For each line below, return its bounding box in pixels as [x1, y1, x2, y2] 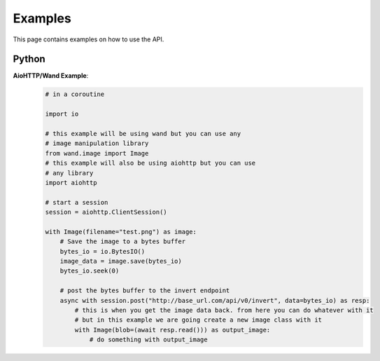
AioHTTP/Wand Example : [13, 71, 89, 80]
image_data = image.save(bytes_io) [59, 257, 182, 266]
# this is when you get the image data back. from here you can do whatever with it [74, 306, 374, 315]
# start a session [45, 198, 108, 206]
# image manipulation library [45, 139, 149, 147]
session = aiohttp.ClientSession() [45, 208, 167, 217]
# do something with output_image [89, 336, 208, 343]
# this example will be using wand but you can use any [45, 130, 241, 137]
